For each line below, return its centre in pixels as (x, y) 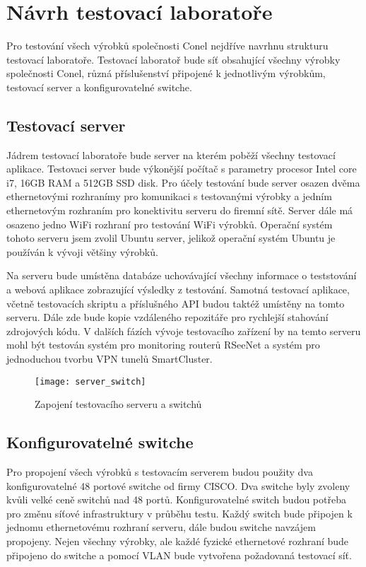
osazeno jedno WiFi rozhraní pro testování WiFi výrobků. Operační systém (170, 224)
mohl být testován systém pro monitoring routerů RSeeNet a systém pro (163, 345)
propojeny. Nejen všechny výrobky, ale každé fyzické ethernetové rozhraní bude (178, 541)
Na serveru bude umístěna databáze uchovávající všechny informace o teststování (182, 275)
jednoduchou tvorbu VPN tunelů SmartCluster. (110, 359)
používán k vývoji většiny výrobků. (82, 251)
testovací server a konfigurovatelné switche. (99, 87)
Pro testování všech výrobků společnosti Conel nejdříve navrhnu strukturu (167, 46)
